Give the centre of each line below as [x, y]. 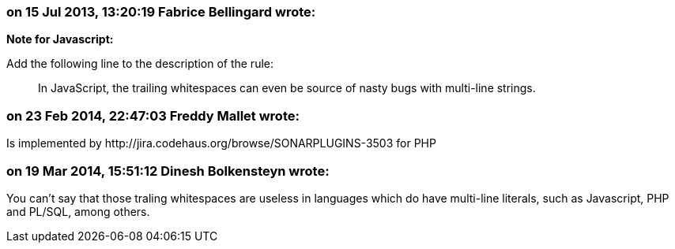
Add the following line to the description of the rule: [140, 64]
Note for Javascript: [60, 39]
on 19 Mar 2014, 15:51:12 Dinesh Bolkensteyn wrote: [168, 171]
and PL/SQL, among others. [78, 211]
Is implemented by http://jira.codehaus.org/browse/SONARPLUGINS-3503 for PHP [221, 143]
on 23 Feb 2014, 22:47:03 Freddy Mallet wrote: [153, 115]
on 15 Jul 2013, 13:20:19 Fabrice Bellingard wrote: [161, 12]
